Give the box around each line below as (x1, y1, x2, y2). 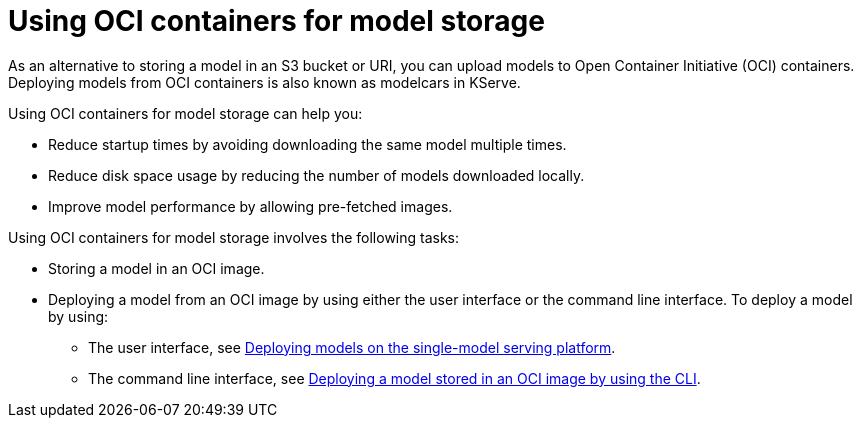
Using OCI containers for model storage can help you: (8, 104, 363, 122)
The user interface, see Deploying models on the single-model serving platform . (88, 338, 616, 356)
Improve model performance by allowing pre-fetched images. (48, 197, 453, 215)
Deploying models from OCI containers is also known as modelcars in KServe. (8, 73, 521, 91)
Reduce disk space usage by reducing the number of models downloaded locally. (48, 166, 585, 184)
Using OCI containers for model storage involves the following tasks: (8, 228, 460, 246)
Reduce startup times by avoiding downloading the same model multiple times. (48, 135, 567, 153)
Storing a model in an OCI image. (48, 259, 265, 277)
